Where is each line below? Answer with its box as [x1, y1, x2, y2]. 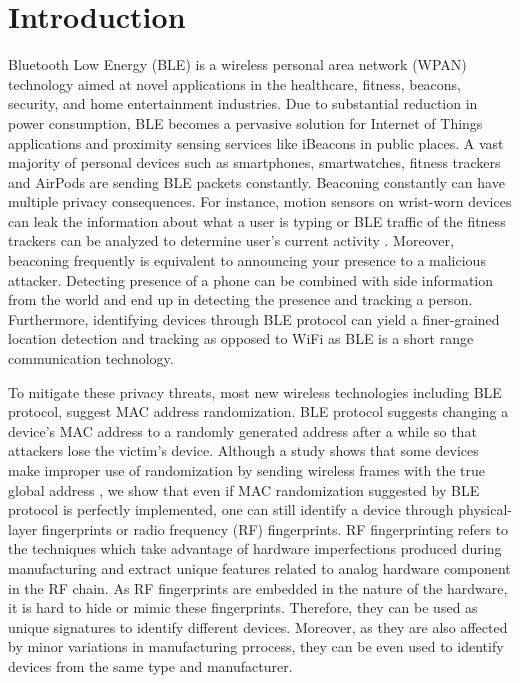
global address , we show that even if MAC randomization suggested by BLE [8, 479, 480, 500]
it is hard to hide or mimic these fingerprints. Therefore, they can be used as [8, 597, 478, 618]
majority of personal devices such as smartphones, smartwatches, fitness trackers [8, 152, 501, 173]
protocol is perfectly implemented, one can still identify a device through [8, 499, 454, 520]
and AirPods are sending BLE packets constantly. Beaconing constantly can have [8, 171, 505, 192]
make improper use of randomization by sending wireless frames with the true [8, 460, 485, 480]
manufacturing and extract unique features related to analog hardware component [8, 557, 511, 578]
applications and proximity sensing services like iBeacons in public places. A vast [8, 132, 504, 153]
